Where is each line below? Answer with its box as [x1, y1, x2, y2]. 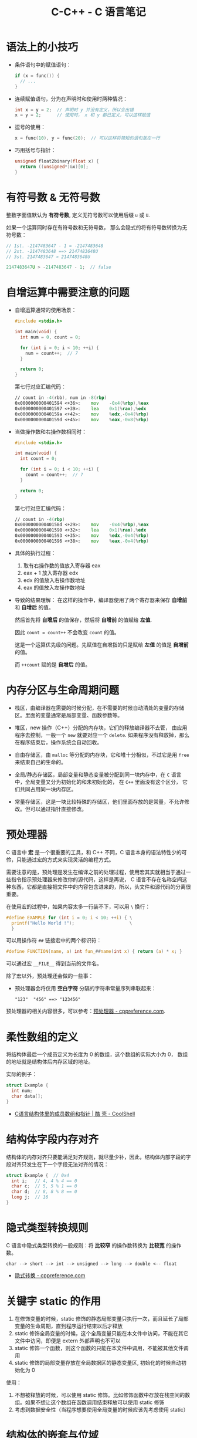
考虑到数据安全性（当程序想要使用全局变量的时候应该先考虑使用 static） [14, 1406, 189, 1413]
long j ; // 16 [11, 1195, 49, 1200]
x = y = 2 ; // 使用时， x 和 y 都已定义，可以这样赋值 [14, 112, 151, 118]
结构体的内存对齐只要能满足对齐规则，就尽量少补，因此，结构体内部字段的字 [6, 1153, 191, 1160]
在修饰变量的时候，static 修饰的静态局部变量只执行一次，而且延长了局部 [14, 1315, 189, 1322]
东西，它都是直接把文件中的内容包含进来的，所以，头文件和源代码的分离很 [11, 883, 191, 890]
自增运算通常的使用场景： [14, 306, 77, 314]
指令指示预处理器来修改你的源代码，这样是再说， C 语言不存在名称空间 [11, 875, 183, 883]
